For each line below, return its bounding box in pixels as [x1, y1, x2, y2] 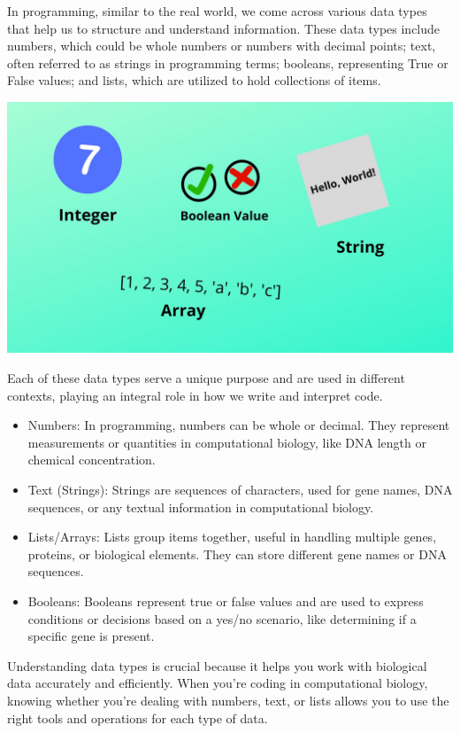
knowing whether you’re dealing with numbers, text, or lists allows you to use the [7, 690, 449, 709]
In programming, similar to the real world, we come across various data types [7, 2, 427, 19]
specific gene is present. [27, 627, 155, 645]
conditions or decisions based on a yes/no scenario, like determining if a [27, 609, 417, 628]
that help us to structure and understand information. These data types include [7, 19, 441, 37]
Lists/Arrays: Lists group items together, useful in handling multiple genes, [27, 527, 437, 546]
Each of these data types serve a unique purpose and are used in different [7, 369, 405, 387]
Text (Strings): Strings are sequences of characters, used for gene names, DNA [27, 480, 453, 499]
